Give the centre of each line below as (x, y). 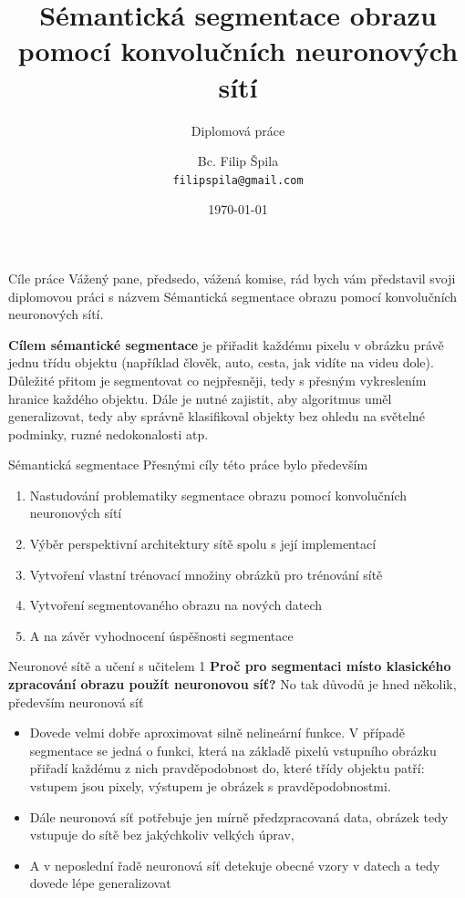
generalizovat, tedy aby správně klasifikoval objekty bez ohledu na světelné (217, 416)
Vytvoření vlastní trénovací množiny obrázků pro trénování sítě (206, 574)
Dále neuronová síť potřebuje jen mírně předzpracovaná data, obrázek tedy (239, 816)
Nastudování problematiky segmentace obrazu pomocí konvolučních (218, 495)
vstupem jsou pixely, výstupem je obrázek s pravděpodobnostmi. (210, 786)
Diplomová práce (238, 130)
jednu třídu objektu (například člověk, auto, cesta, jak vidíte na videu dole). (221, 362)
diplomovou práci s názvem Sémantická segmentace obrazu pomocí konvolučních (233, 296)
